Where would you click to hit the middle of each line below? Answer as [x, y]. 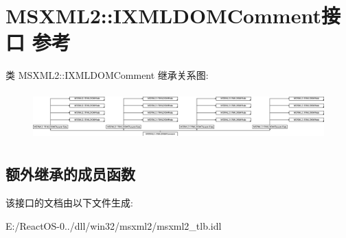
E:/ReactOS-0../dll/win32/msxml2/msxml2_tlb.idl [114, 225]
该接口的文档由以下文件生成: [69, 203]
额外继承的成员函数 [70, 174]
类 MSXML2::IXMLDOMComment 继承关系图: [107, 75]
